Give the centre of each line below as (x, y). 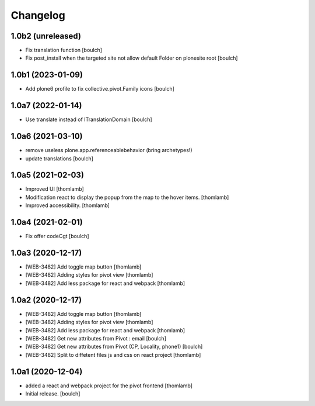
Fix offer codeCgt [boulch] (57, 236)
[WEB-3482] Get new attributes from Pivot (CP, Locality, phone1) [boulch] (114, 347)
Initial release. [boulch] (53, 394)
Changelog (38, 15)
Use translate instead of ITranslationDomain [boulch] (89, 119)
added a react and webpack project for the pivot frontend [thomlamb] (109, 386)
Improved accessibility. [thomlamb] (68, 205)
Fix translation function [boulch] (64, 50)
